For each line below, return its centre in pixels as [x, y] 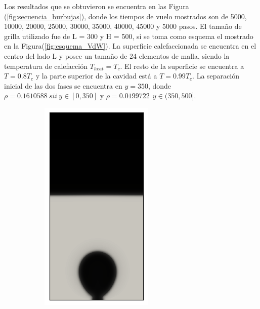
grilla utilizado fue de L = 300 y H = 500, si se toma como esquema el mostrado [129, 36]
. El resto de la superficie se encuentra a [182, 66]
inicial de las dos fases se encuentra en [63, 85]
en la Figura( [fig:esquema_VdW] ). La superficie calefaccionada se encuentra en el [130, 46]
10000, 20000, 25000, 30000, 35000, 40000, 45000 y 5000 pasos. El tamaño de [123, 26]
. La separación [216, 76]
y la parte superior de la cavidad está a [96, 76]
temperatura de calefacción [46, 66]
